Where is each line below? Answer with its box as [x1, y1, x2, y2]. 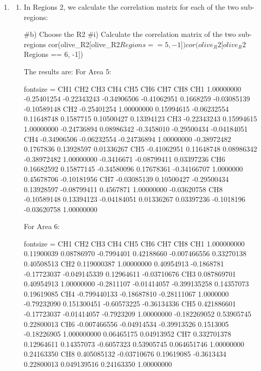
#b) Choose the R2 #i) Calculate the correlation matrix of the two [24, 29, 236, 39]
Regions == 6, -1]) [24, 49, 83, 59]
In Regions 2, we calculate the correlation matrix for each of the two [24, 2, 239, 12]
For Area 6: [24, 221, 60, 232]
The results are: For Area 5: [24, 66, 112, 76]
